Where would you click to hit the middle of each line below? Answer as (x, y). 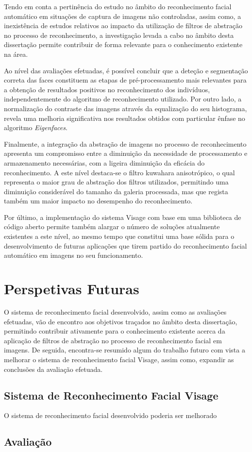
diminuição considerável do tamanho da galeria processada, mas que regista (116, 191)
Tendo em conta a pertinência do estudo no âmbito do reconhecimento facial (118, 6)
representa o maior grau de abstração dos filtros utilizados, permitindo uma (116, 182)
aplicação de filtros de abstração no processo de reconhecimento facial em (113, 340)
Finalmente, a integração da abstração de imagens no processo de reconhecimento (125, 143)
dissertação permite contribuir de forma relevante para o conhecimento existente (123, 44)
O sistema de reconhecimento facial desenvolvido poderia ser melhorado (110, 415)
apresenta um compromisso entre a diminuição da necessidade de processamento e (126, 153)
